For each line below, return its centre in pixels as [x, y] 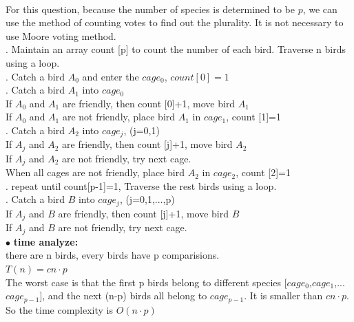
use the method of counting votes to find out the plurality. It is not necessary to [175, 22]
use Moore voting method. [61, 35]
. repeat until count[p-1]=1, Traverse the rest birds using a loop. [141, 185]
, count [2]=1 [263, 172]
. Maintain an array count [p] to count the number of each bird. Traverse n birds [176, 49]
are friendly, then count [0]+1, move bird [149, 103]
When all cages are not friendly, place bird [95, 172]
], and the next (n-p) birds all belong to [123, 296]
